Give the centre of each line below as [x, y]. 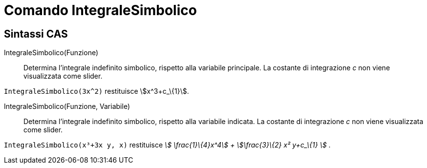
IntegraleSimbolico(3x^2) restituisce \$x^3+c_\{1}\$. [96, 91]
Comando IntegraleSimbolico [100, 10]
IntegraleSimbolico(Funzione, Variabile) [67, 106]
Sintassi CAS [36, 34]
